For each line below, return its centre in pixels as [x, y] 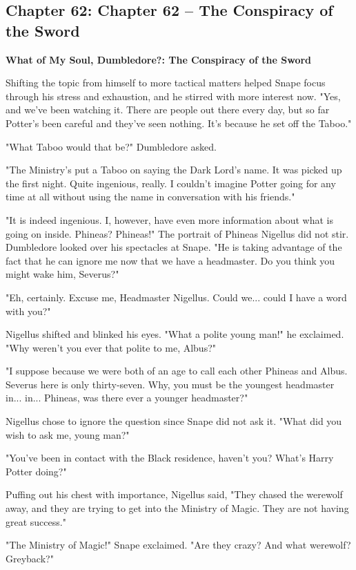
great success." [36, 521]
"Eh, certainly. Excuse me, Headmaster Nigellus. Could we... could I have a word [176, 297]
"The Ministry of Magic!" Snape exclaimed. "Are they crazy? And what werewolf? [178, 545]
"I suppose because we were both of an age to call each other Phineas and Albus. [177, 371]
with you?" [28, 311]
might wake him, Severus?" [62, 274]
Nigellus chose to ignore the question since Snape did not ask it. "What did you [174, 421]
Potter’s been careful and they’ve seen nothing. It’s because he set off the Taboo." [179, 123]
